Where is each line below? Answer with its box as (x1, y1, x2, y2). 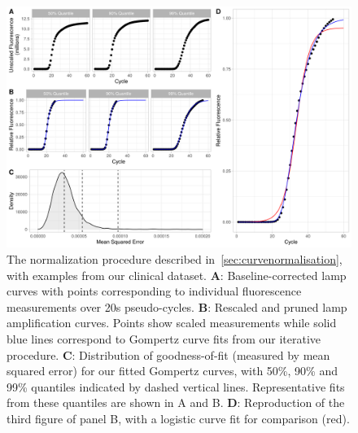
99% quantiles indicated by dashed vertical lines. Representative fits (7, 378, 345, 395)
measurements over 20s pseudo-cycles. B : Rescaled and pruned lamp (7, 298, 347, 315)
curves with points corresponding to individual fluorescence (7, 282, 302, 300)
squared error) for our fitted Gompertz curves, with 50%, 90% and (7, 362, 338, 379)
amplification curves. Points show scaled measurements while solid (7, 314, 337, 331)
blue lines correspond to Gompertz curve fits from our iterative (7, 330, 321, 348)
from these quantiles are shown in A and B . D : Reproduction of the (7, 394, 345, 411)
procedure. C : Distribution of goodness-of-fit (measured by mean (7, 346, 330, 363)
